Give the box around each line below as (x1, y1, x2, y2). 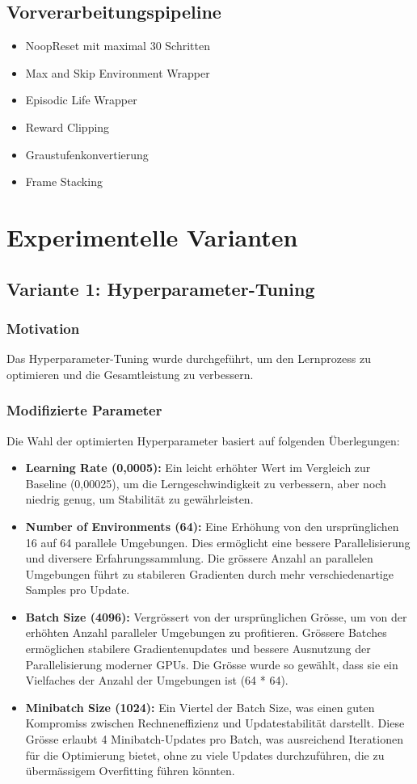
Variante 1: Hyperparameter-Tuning (6, 276, 315, 301)
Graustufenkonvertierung (25, 145, 149, 162)
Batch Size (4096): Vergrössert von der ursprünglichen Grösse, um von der (25, 608, 407, 625)
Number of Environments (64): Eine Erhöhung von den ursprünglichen (25, 517, 399, 534)
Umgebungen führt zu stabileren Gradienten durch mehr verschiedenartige (25, 565, 394, 582)
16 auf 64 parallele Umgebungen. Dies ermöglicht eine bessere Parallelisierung (25, 533, 411, 550)
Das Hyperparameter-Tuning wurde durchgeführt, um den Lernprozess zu (6, 350, 371, 367)
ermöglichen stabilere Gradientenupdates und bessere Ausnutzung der (25, 640, 371, 657)
